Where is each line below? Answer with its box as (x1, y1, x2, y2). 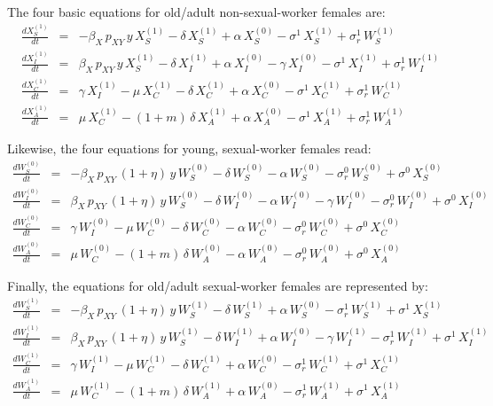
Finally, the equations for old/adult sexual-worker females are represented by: (7, 276, 428, 294)
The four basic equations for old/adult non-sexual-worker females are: (7, 3, 386, 20)
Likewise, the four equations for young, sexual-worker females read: (7, 139, 372, 158)
